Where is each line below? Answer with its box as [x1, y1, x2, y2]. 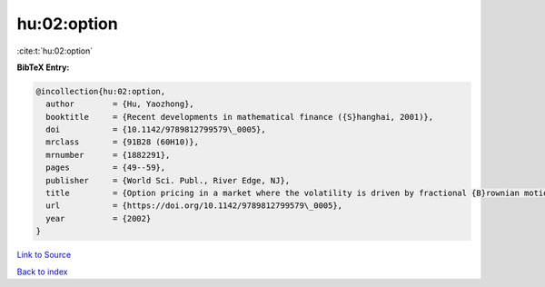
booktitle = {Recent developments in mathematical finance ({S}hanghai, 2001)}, [45, 112, 434, 122]
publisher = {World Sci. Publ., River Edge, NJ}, [45, 175, 291, 185]
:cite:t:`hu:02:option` [16, 45, 94, 56]
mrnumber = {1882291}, [45, 150, 171, 160]
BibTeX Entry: [16, 62, 70, 73]
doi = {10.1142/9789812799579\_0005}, [45, 124, 267, 135]
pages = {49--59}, [45, 163, 166, 173]
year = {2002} [45, 213, 152, 223]
